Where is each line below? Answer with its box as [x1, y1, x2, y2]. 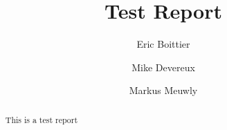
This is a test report [5, 113, 78, 125]
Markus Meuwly [129, 83, 198, 98]
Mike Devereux [131, 59, 195, 74]
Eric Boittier [136, 37, 190, 51]
